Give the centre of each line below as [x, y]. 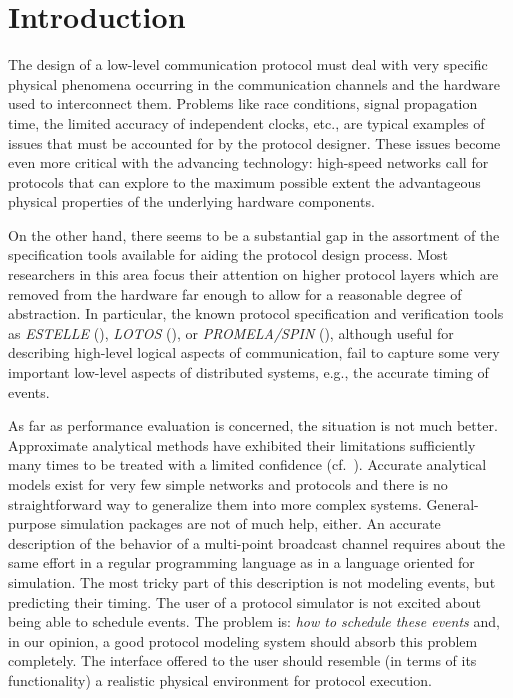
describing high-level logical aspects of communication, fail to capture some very [254, 352]
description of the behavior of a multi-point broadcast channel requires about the [257, 542]
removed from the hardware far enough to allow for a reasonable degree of [235, 293]
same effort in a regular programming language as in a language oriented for [241, 562]
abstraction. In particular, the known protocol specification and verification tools [256, 313]
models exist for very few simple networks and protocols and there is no [228, 484]
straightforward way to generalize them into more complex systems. [215, 503]
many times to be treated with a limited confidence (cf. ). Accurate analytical [247, 464]
